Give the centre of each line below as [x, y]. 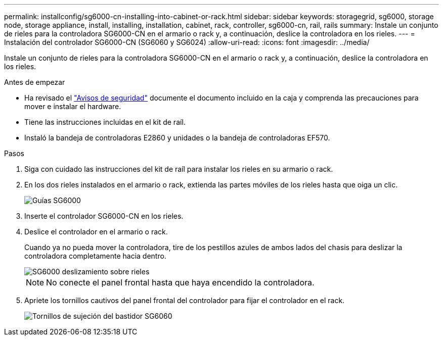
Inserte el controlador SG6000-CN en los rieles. [104, 216]
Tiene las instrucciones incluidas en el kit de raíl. [105, 122]
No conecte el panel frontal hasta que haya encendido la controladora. [180, 282]
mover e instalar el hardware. [73, 106]
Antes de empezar [35, 82]
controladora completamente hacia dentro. [95, 256]
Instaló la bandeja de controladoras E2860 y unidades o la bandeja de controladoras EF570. [177, 138]
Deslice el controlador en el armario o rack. [96, 232]
